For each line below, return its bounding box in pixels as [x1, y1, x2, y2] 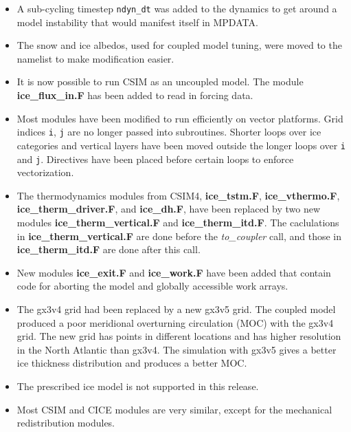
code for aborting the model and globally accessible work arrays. [16, 279, 288, 293]
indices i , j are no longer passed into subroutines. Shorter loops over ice [16, 125, 321, 139]
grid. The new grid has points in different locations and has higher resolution [16, 329, 341, 343]
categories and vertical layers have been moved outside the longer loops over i [16, 138, 346, 152]
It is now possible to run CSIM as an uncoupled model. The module [16, 74, 304, 89]
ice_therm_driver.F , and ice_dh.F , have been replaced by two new [16, 202, 321, 216]
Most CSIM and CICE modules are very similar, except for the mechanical [16, 402, 332, 416]
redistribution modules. [16, 415, 115, 430]
